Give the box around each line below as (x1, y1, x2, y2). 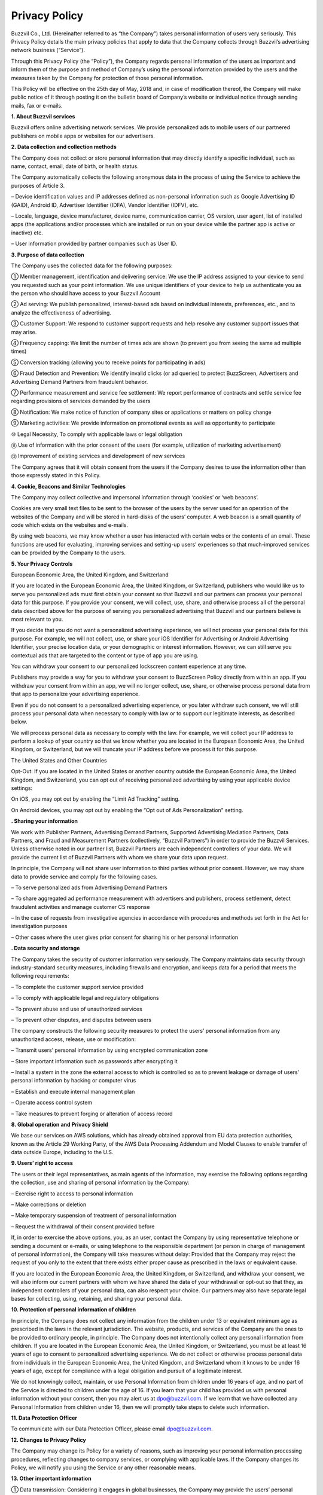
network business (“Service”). (11, 47, 85, 54)
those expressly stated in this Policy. (11, 472, 101, 479)
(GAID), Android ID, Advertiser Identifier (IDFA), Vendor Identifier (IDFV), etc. (11, 201, 199, 209)
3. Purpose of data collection (11, 251, 85, 258)
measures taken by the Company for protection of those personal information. (11, 74, 203, 81)
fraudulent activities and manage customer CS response (11, 903, 150, 910)
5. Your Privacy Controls (11, 560, 73, 568)
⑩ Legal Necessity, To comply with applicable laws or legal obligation (11, 431, 182, 438)
